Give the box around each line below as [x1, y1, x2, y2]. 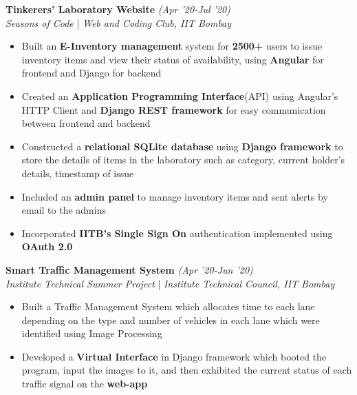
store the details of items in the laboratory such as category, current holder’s [21, 152, 345, 167]
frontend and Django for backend [21, 65, 162, 80]
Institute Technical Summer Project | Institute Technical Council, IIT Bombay [6, 276, 335, 290]
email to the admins [21, 203, 106, 217]
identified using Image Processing [21, 326, 162, 341]
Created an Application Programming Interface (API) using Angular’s [21, 88, 338, 103]
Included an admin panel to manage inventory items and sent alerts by [21, 189, 328, 203]
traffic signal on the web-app [21, 376, 148, 391]
